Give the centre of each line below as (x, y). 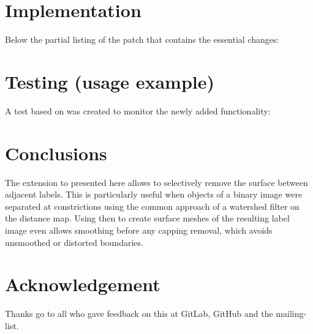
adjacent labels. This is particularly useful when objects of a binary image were (154, 194)
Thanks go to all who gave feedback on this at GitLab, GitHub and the (139, 314)
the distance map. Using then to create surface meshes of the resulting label (147, 218)
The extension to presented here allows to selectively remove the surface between (156, 182)
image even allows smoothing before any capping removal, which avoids (139, 230)
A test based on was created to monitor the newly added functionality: (138, 110)
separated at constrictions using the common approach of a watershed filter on (152, 206)
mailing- (291, 314)
